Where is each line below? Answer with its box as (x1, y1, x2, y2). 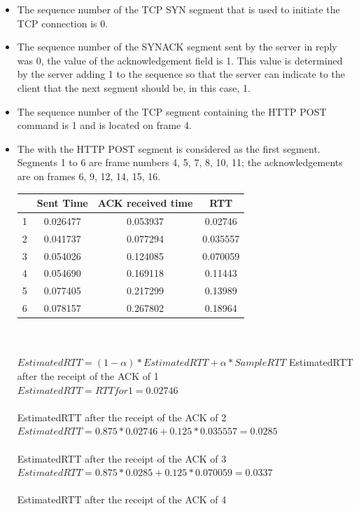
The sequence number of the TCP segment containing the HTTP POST (17, 104, 327, 118)
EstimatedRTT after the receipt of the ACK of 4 (17, 492, 227, 507)
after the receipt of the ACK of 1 (17, 368, 159, 383)
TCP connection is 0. (17, 15, 108, 30)
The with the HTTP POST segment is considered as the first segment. (17, 141, 321, 156)
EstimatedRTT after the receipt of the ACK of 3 (17, 451, 227, 465)
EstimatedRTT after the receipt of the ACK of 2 (17, 409, 227, 424)
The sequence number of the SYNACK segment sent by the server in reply (17, 39, 337, 54)
